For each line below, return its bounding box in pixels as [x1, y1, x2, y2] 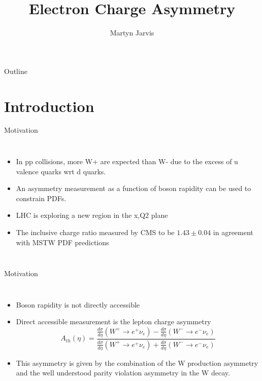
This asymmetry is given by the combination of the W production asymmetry [16, 357, 258, 368]
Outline [4, 65, 27, 76]
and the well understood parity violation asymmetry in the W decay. [16, 367, 230, 378]
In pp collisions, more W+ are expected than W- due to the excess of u [16, 156, 238, 167]
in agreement [213, 227, 253, 237]
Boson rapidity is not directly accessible [16, 299, 140, 310]
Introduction [4, 95, 94, 116]
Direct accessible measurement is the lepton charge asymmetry [16, 316, 211, 327]
